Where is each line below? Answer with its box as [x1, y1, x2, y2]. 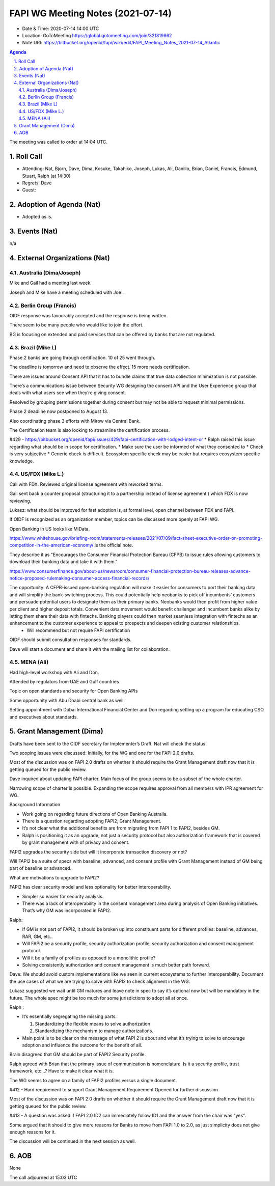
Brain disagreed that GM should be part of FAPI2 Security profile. [9, 1052, 146, 1058]
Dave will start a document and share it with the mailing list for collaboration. [9, 646, 170, 652]
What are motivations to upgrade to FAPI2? [9, 874, 99, 880]
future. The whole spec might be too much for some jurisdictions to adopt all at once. [9, 995, 188, 1001]
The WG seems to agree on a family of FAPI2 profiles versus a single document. [9, 1077, 177, 1083]
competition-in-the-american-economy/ [9, 542, 94, 548]
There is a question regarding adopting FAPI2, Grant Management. [22, 818, 161, 824]
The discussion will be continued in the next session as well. [9, 1138, 136, 1144]
